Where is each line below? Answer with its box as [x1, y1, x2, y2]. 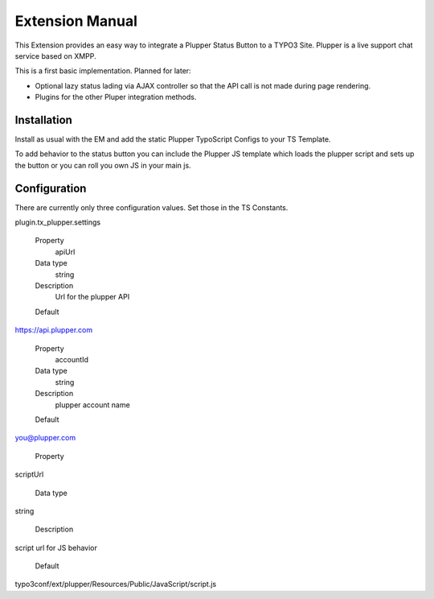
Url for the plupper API [55, 292, 130, 302]
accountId [55, 355, 88, 364]
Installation [14, 113, 72, 126]
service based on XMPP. [14, 51, 96, 60]
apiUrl [55, 246, 76, 257]
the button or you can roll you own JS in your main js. [14, 160, 192, 170]
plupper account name [55, 399, 130, 410]
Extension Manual [14, 12, 138, 30]
